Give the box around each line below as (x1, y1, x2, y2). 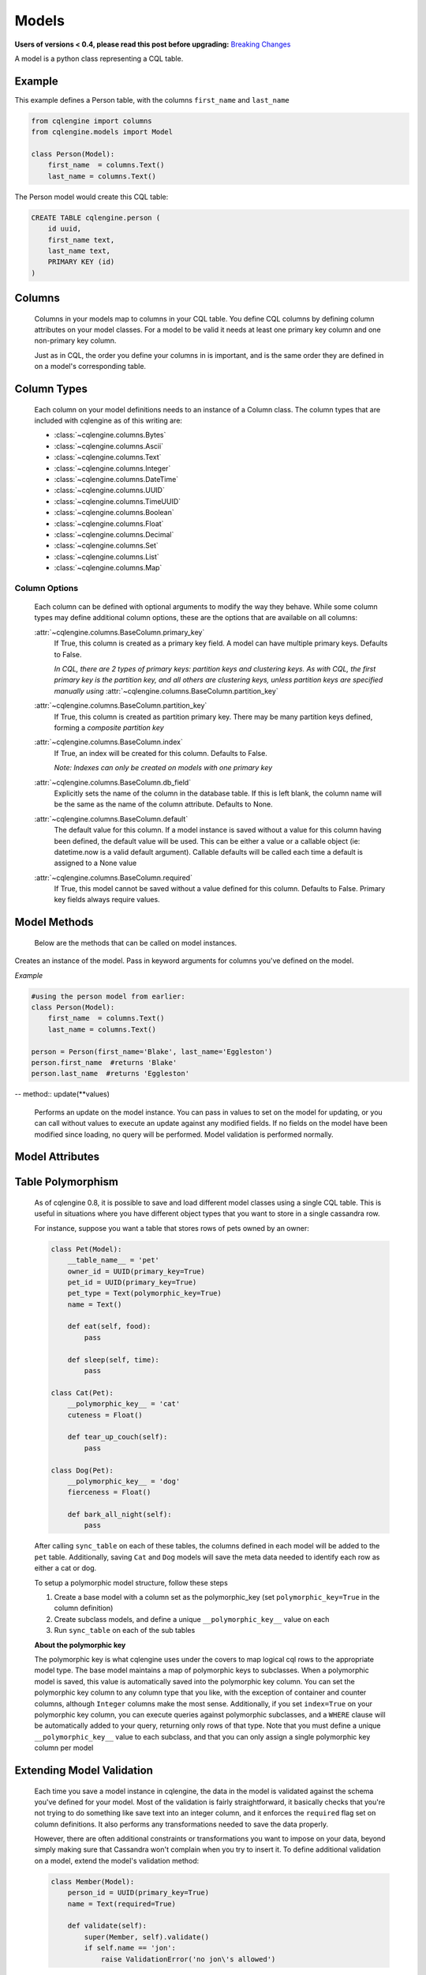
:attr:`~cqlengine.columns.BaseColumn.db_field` (34, 777, 192, 787)
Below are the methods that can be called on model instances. (34, 938, 237, 947)
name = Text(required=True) (67, 1899, 177, 1908)
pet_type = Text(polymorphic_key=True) (67, 1288, 222, 1298)
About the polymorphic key (34, 1640, 126, 1650)
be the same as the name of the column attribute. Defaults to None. (54, 799, 274, 809)
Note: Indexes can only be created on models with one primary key (54, 763, 273, 773)
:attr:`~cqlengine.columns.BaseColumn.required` (34, 873, 193, 882)
